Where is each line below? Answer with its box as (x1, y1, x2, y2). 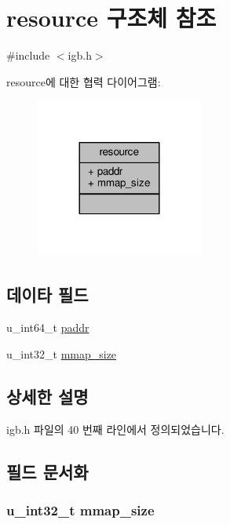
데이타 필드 (6, 282, 89, 307)
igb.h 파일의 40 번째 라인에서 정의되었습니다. (6, 420, 225, 437)
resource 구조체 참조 (6, 2, 217, 34)
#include (6, 47, 50, 64)
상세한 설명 (6, 384, 89, 408)
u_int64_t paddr (6, 319, 89, 336)
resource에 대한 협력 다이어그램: (6, 73, 161, 89)
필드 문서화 (6, 459, 89, 483)
